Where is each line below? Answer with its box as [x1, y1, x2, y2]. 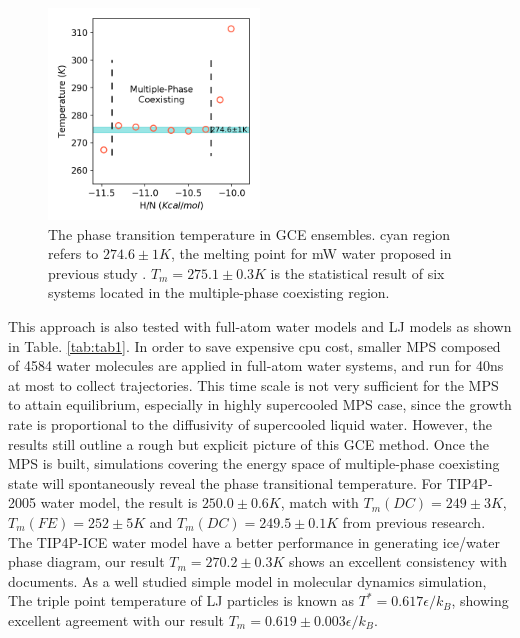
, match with [280, 492, 359, 513]
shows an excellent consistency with [289, 551, 508, 572]
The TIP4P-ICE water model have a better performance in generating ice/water [8, 531, 500, 552]
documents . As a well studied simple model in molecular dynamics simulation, [8, 570, 487, 591]
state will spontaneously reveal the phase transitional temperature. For [8, 472, 443, 493]
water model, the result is [40, 492, 198, 513]
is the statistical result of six [270, 262, 445, 283]
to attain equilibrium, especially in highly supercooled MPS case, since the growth [8, 394, 512, 415]
